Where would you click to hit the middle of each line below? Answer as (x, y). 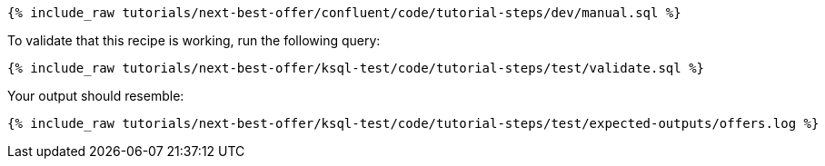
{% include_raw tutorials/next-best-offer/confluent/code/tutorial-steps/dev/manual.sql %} (344, 13)
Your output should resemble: (96, 96)
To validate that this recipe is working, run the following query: (194, 40)
